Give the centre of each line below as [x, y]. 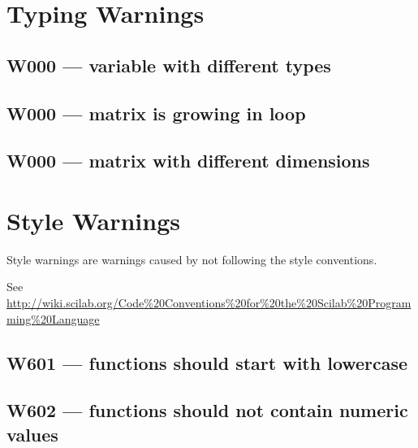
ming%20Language [53, 318]
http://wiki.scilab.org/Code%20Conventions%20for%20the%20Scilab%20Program [209, 303]
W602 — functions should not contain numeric [207, 410]
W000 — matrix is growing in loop [156, 113]
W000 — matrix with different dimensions [188, 161]
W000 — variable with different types [169, 65]
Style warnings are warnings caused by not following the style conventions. [192, 259]
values [32, 434]
